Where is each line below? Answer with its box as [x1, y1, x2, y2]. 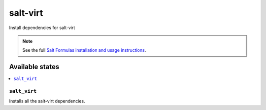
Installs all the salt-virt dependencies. [9, 98, 86, 104]
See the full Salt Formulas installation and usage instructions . [22, 47, 146, 53]
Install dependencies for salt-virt [9, 25, 75, 31]
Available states [9, 63, 60, 71]
